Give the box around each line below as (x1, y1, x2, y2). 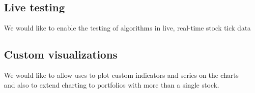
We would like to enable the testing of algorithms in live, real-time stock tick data (4, 23, 251, 33)
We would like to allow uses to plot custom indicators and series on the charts (4, 70, 239, 80)
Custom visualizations (4, 47, 118, 62)
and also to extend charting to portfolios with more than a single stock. (4, 79, 219, 90)
